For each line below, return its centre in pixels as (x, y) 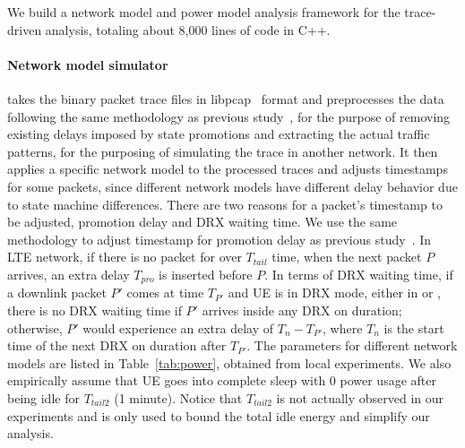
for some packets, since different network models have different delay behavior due (232, 186)
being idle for (43, 397)
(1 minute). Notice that (178, 397)
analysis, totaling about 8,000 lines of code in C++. (188, 29)
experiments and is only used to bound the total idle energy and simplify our (219, 415)
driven (25, 29)
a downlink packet (57, 293)
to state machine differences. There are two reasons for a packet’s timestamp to (225, 204)
